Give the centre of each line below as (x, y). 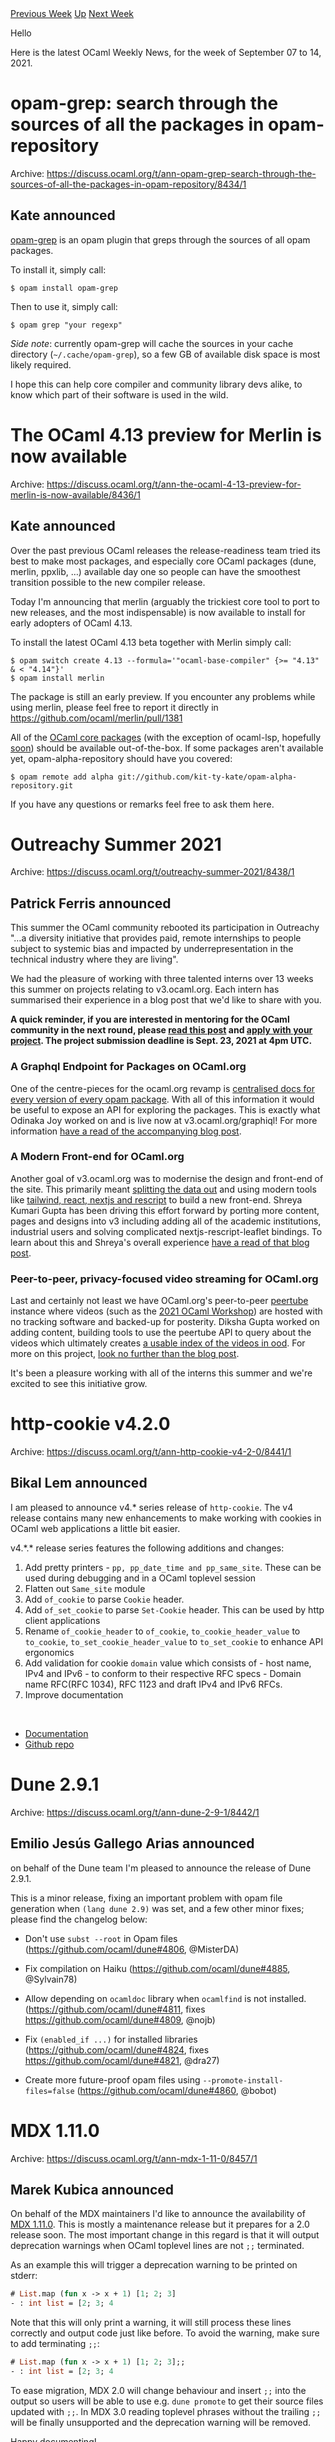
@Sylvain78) (51, 1979)
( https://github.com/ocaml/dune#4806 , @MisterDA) (132, 1949)
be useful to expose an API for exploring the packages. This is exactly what (165, 1109)
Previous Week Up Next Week (72, 13)
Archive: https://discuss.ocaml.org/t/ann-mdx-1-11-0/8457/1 (134, 2158)
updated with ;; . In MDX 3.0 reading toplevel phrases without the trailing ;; (166, 2411)
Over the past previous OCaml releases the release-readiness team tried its (165, 550)
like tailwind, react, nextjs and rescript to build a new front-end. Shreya (156, 1199)
